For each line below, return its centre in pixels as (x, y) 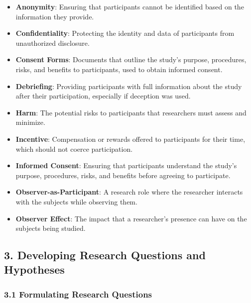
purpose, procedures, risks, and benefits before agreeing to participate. (123, 175)
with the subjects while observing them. (76, 201)
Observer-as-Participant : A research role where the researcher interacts (129, 192)
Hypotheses (34, 269)
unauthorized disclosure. (53, 43)
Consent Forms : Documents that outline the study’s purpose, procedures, (131, 59)
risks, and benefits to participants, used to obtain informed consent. (119, 69)
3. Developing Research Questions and (105, 255)
